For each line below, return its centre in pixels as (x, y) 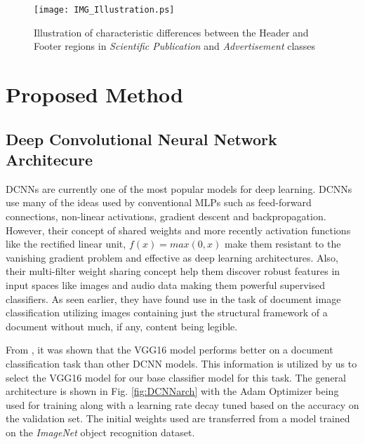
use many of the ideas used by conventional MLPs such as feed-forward (159, 202)
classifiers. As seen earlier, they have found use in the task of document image (173, 298)
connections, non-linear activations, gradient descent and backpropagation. (166, 216)
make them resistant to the (283, 244)
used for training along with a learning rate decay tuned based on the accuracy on (182, 404)
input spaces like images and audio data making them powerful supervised (166, 284)
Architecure (49, 159)
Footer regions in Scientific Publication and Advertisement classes (175, 46)
